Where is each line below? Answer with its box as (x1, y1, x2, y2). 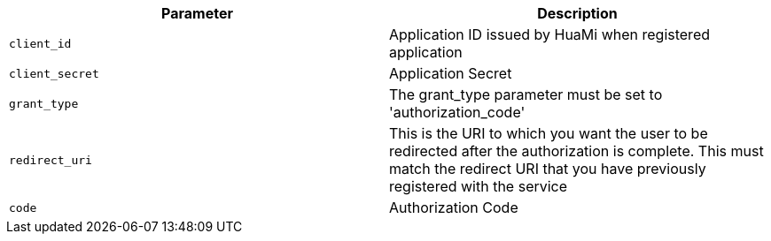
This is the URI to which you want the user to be (389, 124, 708, 142)
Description (537, 4, 618, 22)
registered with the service (389, 177, 568, 195)
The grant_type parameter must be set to (389, 86, 663, 103)
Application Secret (389, 64, 512, 82)
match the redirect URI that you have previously (389, 160, 706, 177)
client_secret (9, 66, 99, 80)
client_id (9, 36, 72, 50)
